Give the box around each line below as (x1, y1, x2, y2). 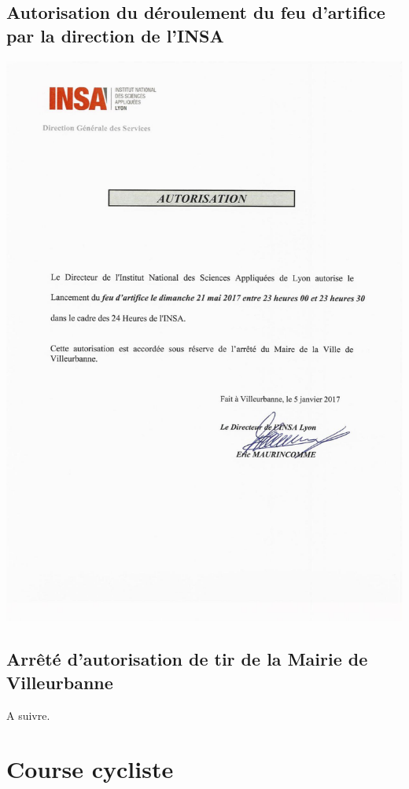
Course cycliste (6, 753, 174, 785)
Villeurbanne (6, 670, 113, 694)
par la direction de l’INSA (6, 23, 224, 47)
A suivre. (6, 706, 50, 723)
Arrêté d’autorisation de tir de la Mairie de (6, 647, 368, 671)
